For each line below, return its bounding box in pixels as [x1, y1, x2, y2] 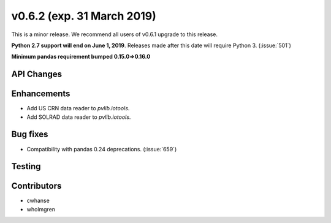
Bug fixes [11, 129, 48, 140]
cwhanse [26, 197, 50, 205]
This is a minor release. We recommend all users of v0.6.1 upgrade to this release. [11, 31, 218, 38]
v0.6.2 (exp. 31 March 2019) [11, 9, 156, 23]
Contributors [11, 181, 62, 191]
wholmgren [26, 205, 55, 213]
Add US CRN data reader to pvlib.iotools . [26, 105, 130, 112]
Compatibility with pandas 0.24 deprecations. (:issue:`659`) [26, 145, 177, 153]
